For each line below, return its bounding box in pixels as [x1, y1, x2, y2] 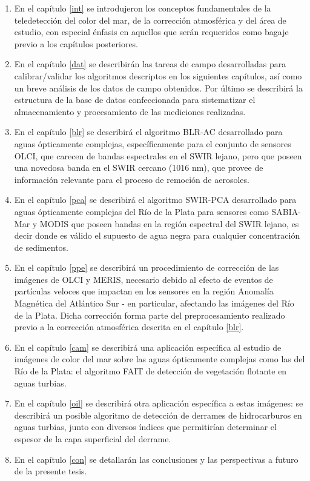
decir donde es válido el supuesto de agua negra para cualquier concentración [14, 229, 300, 242]
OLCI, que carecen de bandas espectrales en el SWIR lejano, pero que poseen [14, 149, 302, 162]
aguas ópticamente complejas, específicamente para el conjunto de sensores [14, 137, 291, 150]
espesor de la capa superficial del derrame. [14, 433, 171, 445]
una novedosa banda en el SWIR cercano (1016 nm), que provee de [14, 161, 263, 174]
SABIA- [271, 205, 301, 217]
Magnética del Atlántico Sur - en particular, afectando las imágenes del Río [14, 297, 294, 310]
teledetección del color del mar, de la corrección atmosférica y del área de [14, 13, 286, 26]
